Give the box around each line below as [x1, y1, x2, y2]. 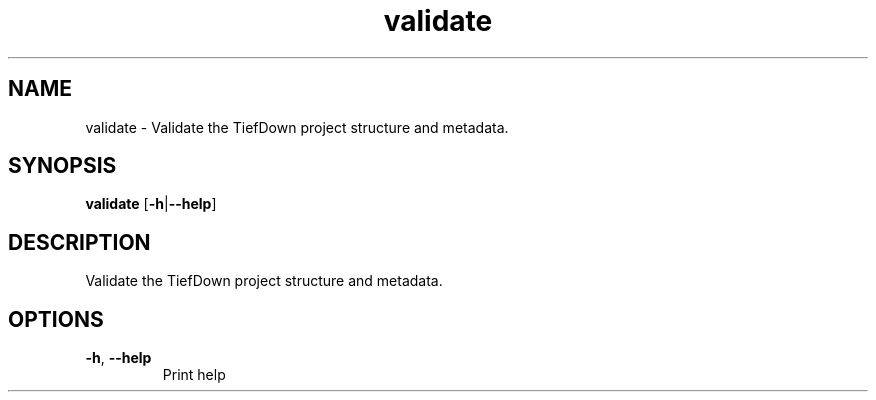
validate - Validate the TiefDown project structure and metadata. [85, 118, 509, 136]
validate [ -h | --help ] [85, 195, 217, 213]
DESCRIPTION [8, 229, 151, 255]
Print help [162, 366, 226, 384]
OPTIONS [8, 306, 104, 332]
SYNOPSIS [8, 153, 117, 179]
